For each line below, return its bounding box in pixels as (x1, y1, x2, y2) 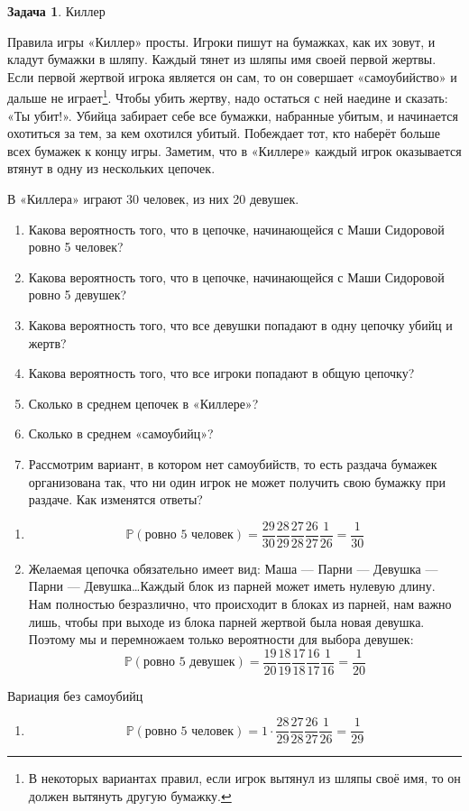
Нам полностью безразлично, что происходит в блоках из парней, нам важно (28, 594, 452, 613)
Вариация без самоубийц (7, 686, 143, 705)
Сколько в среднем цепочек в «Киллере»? (28, 393, 259, 412)
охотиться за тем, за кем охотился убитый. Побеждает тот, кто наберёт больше (7, 124, 441, 143)
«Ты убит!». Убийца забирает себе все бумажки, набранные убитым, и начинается (7, 106, 458, 124)
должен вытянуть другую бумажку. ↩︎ (28, 787, 232, 806)
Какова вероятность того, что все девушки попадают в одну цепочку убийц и (28, 315, 453, 334)
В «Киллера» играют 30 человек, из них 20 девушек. (7, 189, 299, 207)
